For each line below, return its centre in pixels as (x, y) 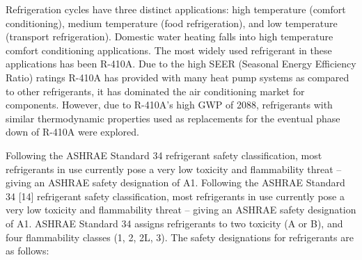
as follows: (27, 251)
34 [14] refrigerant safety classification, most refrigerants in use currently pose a (175, 196)
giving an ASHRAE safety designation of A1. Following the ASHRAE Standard (175, 182)
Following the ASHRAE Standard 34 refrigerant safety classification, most (164, 155)
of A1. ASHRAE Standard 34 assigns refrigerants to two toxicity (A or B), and (174, 223)
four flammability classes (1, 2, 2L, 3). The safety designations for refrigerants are (180, 237)
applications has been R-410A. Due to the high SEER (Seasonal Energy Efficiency (181, 64)
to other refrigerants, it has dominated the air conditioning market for (155, 91)
